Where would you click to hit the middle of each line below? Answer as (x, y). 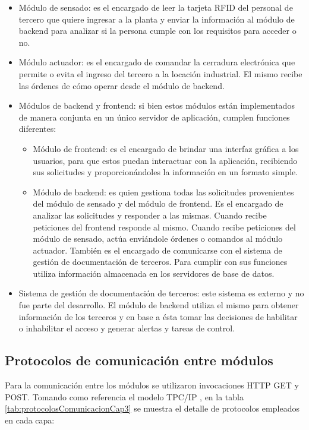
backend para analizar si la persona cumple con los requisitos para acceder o (157, 31)
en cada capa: (30, 420)
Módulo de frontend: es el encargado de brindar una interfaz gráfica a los (166, 148)
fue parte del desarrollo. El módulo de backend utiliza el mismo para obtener (159, 305)
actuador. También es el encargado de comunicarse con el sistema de (157, 250)
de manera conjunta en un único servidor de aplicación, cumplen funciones (154, 117)
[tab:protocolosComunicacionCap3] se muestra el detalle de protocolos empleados (152, 408)
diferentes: (37, 129)
